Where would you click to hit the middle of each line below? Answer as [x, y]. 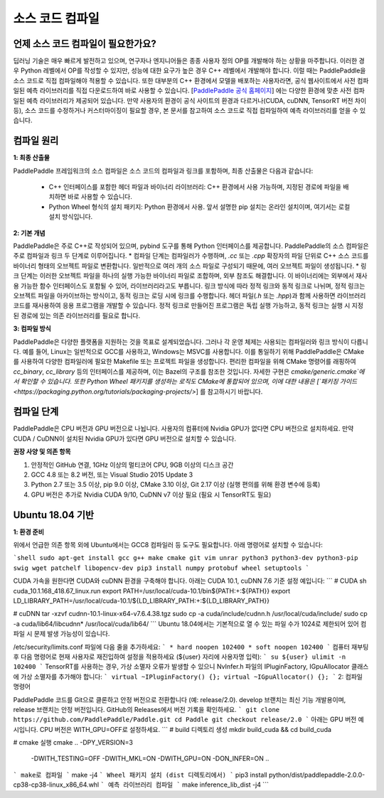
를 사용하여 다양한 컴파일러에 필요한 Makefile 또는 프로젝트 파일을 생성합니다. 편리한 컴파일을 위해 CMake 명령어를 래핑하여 [185, 362]
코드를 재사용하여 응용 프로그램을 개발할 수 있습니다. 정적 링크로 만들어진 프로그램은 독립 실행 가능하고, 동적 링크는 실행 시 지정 [188, 306]
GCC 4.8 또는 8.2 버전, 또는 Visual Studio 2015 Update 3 [112, 474]
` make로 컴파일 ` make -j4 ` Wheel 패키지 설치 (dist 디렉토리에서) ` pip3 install [140, 775]
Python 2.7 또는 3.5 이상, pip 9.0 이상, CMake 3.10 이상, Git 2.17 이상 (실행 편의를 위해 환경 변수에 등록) [176, 485]
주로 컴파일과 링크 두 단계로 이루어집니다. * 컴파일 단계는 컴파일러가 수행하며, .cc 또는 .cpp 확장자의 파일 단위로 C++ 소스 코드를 [191, 256]
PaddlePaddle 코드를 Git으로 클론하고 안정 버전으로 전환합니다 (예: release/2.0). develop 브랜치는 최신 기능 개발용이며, [180, 699]
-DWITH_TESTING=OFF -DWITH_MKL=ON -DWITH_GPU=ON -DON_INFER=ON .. [150, 759]
